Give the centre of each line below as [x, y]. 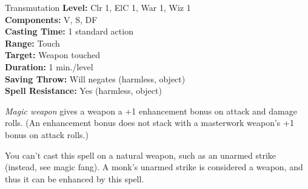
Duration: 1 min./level [49, 66]
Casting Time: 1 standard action [69, 31]
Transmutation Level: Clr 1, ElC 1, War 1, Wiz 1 [98, 7]
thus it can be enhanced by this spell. [75, 178]
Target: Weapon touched [53, 55]
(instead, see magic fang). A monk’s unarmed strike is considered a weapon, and [154, 167]
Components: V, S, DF [51, 19]
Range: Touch [32, 43]
